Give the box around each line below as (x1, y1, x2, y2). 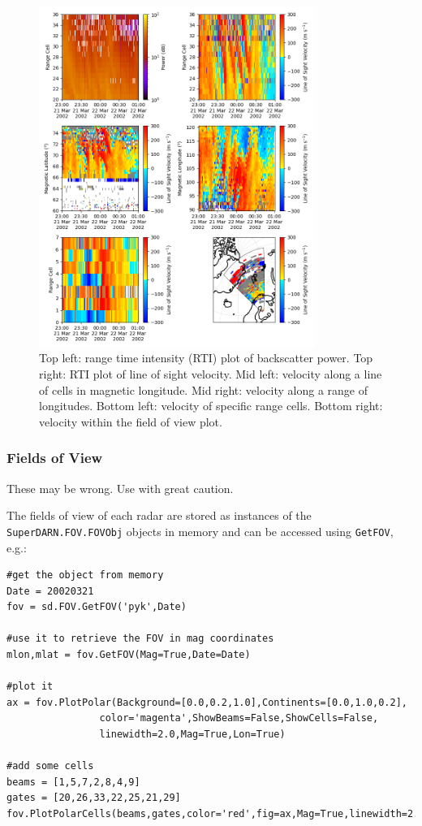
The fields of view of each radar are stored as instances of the (6, 507, 312, 524)
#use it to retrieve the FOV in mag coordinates (6, 633, 274, 645)
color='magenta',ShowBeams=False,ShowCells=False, (99, 712, 379, 724)
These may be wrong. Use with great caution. (6, 479, 234, 496)
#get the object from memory (6, 569, 164, 582)
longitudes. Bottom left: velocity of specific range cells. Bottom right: (39, 397, 383, 414)
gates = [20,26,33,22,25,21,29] (6, 792, 181, 804)
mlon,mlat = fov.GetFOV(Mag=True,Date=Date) (6, 649, 251, 661)
